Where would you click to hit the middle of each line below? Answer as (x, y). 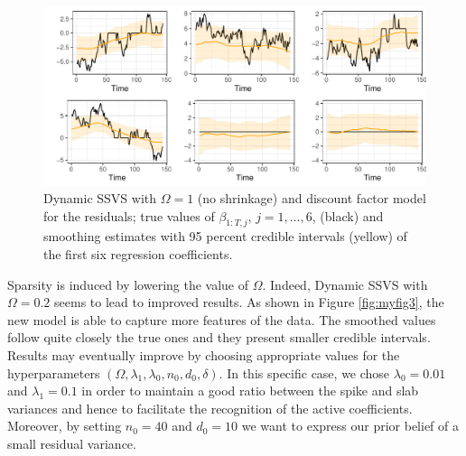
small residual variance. (72, 444)
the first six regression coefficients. (138, 254)
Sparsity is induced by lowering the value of (128, 284)
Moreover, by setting (65, 426)
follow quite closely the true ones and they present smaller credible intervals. (219, 337)
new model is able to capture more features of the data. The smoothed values (222, 319)
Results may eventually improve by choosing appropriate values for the (204, 355)
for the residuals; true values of (129, 215)
